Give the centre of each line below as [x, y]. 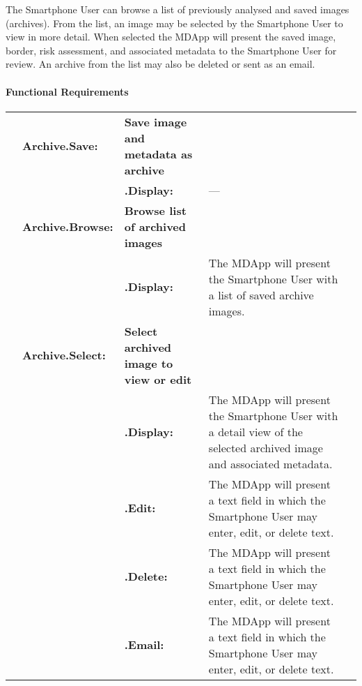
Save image [156, 121]
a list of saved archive [261, 294]
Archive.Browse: [68, 226]
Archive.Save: [60, 146]
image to [149, 363]
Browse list [155, 210]
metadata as [158, 154]
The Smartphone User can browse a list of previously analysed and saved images [178, 9]
